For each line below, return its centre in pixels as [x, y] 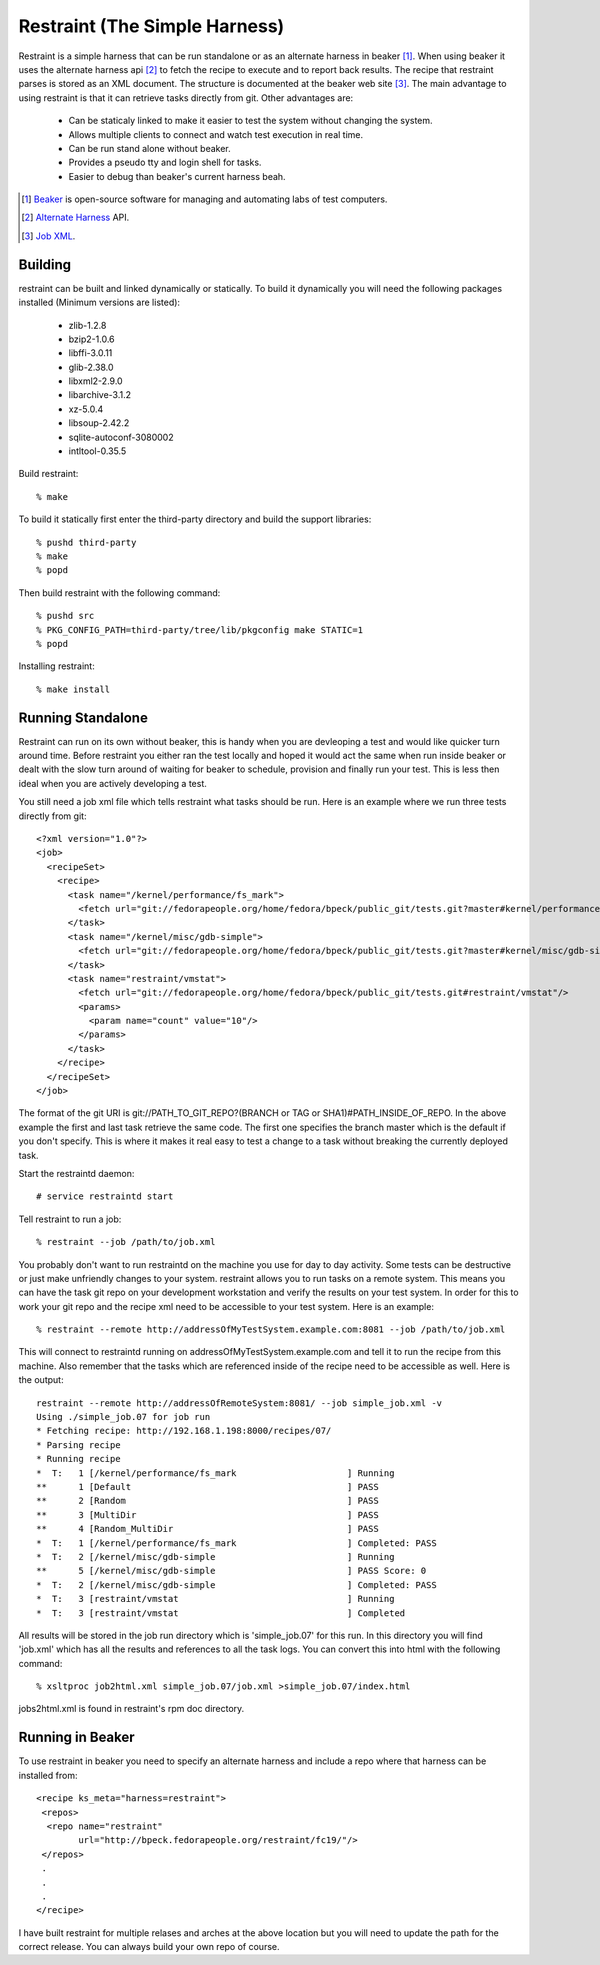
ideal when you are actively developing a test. [112, 783]
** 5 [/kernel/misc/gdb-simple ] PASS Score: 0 [231, 1571]
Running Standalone [83, 717]
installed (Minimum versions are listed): [99, 302]
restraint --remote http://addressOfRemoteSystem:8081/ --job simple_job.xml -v [239, 1403]
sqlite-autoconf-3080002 [121, 437]
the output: [41, 1380]
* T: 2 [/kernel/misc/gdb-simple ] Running [215, 1556]
